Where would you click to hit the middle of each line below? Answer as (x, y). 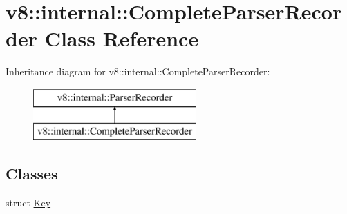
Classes (32, 174)
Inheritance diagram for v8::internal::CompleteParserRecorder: (138, 71)
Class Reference (122, 38)
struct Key (28, 203)
